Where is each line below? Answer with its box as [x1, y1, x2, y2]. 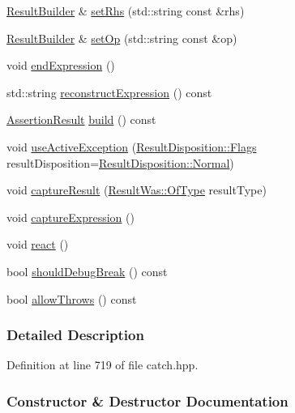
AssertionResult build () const [6, 111, 156, 128]
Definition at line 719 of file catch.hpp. [6, 356, 199, 373]
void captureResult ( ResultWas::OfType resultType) [6, 181, 267, 198]
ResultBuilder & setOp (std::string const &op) [6, 29, 237, 46]
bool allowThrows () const [6, 290, 137, 307]
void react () [6, 236, 69, 253]
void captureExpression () [6, 208, 135, 225]
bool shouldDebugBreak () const [6, 262, 168, 279]
